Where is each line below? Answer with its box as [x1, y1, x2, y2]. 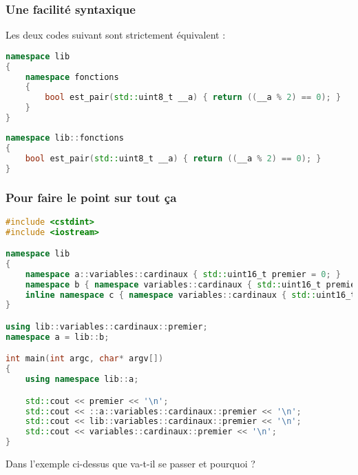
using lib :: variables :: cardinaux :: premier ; [6, 321, 208, 332]
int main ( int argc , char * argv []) [6, 354, 164, 364]
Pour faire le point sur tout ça [6, 189, 177, 206]
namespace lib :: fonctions [6, 132, 124, 143]
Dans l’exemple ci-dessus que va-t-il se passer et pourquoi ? [6, 456, 255, 471]
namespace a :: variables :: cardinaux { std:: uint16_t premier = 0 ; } [25, 269, 341, 279]
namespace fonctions [25, 72, 119, 82]
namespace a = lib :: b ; [6, 332, 109, 342]
